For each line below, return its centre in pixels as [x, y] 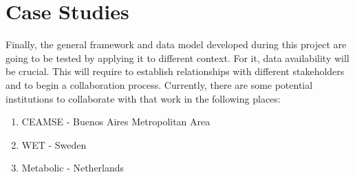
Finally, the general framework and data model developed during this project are [176, 44]
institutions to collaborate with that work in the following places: [143, 98]
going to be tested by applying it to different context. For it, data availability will [177, 58]
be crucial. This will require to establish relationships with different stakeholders [175, 71]
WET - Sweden [54, 144]
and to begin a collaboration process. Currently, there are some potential [159, 84]
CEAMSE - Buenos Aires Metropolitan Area [116, 122]
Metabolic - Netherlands [73, 168]
